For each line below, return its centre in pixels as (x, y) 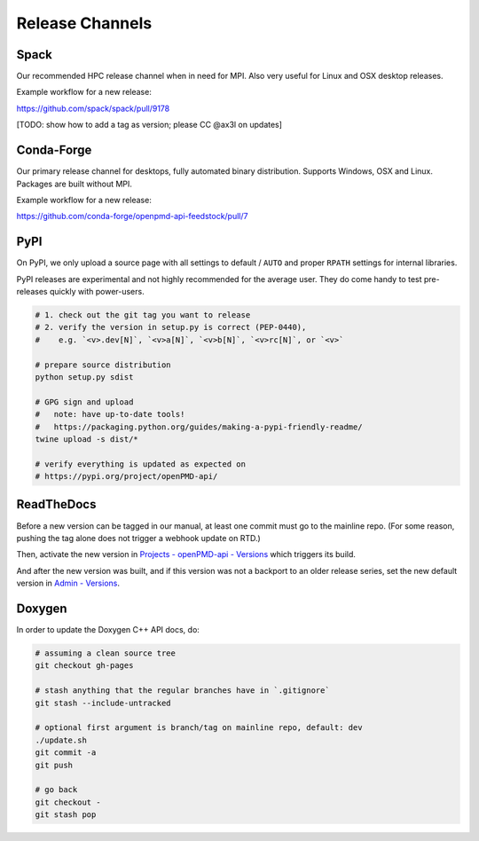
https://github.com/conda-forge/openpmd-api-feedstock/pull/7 (132, 216)
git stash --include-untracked (103, 703)
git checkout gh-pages (84, 666)
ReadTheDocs (56, 504)
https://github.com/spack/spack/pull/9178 (93, 108)
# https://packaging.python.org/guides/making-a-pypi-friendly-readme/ (199, 427)
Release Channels (84, 23)
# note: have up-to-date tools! (110, 414)
